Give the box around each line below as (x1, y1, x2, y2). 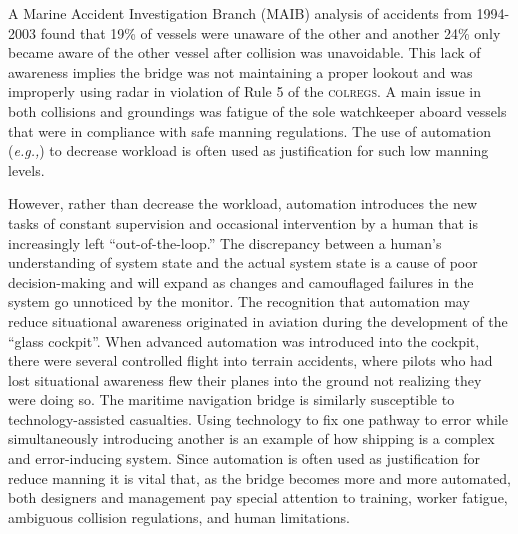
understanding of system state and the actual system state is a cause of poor (8, 252, 478, 273)
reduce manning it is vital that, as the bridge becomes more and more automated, (8, 467, 511, 488)
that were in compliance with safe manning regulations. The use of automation (8, 120, 491, 141)
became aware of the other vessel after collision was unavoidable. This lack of (8, 42, 481, 63)
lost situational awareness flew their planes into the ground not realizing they (8, 369, 482, 390)
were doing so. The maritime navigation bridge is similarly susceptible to (8, 389, 455, 410)
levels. (8, 159, 45, 180)
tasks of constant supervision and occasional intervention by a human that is (8, 212, 479, 233)
